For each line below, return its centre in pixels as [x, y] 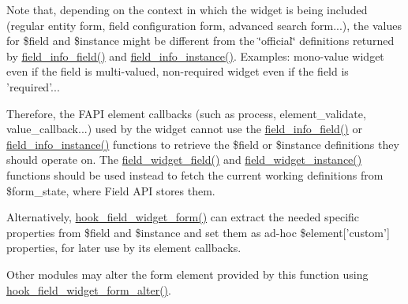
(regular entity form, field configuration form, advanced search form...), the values [204, 25]
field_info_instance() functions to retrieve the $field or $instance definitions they [203, 144]
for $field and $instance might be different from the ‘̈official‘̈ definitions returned [200, 41]
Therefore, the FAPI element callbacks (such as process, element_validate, [186, 113]
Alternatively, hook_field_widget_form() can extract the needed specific [183, 217]
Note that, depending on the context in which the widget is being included [187, 9]
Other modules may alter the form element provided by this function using [187, 274]
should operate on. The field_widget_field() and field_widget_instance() [184, 159]
